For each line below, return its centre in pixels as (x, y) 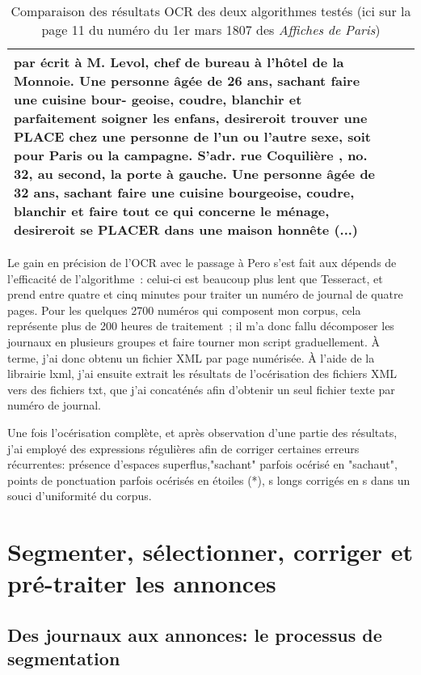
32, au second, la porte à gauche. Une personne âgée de (195, 174)
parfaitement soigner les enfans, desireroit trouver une (191, 118)
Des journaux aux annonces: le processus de (195, 634)
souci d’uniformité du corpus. (80, 496)
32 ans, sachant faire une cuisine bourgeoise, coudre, (184, 192)
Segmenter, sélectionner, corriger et (210, 552)
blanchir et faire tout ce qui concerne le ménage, (172, 211)
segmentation (64, 658)
